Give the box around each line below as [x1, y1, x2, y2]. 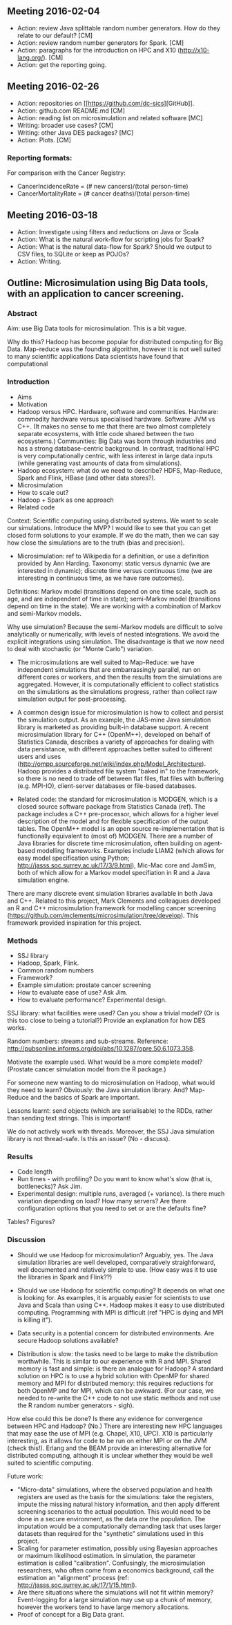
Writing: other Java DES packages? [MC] [17, 128, 134, 137]
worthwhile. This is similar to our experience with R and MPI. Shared [17, 1357, 211, 1365]
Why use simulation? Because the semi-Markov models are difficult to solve [7, 622, 223, 631]
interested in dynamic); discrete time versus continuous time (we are [17, 566, 213, 574]
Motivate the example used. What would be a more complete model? [7, 1058, 202, 1067]
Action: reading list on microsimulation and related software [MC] [17, 113, 203, 122]
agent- [203, 839, 223, 847]
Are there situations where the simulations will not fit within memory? [17, 1588, 214, 1596]
